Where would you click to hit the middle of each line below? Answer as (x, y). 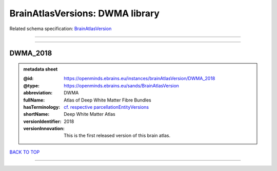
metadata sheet (41, 69)
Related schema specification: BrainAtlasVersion (61, 29)
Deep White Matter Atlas (90, 114)
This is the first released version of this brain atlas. (117, 136)
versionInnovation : (44, 129)
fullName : (34, 100)
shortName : (36, 114)
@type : (31, 86)
